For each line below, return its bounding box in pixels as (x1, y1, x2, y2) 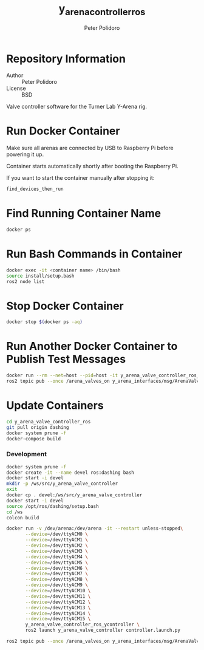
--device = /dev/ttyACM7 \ (25, 570, 88, 577)
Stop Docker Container (6, 299, 124, 313)
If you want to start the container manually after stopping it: (6, 174, 155, 182)
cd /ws (6, 509, 23, 515)
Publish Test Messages (6, 352, 126, 366)
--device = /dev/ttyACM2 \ (25, 542, 88, 549)
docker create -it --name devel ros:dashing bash (6, 470, 135, 476)
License (6, 84, 26, 92)
